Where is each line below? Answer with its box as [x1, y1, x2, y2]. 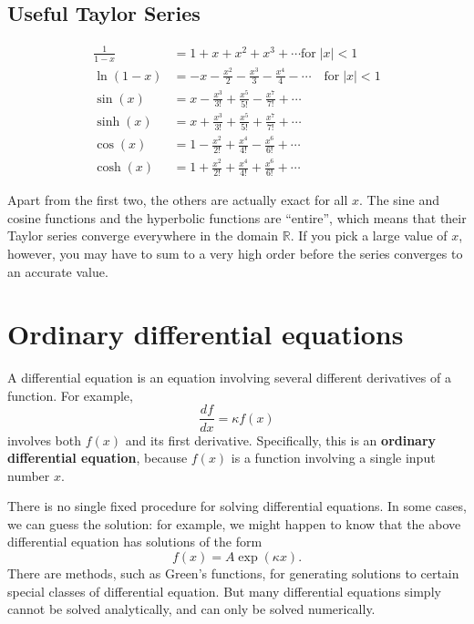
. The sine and [359, 190, 439, 210]
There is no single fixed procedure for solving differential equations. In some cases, [7, 496, 467, 516]
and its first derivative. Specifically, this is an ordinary [125, 430, 437, 449]
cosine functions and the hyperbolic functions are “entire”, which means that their [7, 208, 467, 227]
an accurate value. [7, 261, 108, 281]
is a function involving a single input [231, 448, 436, 467]
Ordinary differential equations [7, 315, 404, 353]
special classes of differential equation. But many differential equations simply [7, 581, 441, 600]
